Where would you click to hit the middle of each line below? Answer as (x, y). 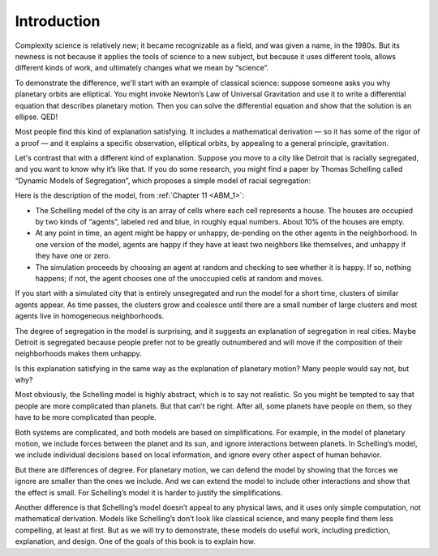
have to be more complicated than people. (86, 417)
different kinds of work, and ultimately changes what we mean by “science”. (142, 68)
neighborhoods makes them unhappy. (78, 353)
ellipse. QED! (36, 117)
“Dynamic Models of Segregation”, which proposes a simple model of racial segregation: (163, 180)
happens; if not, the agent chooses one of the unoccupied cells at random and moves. (179, 278)
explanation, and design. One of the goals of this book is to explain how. (135, 541)
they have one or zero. (73, 256)
